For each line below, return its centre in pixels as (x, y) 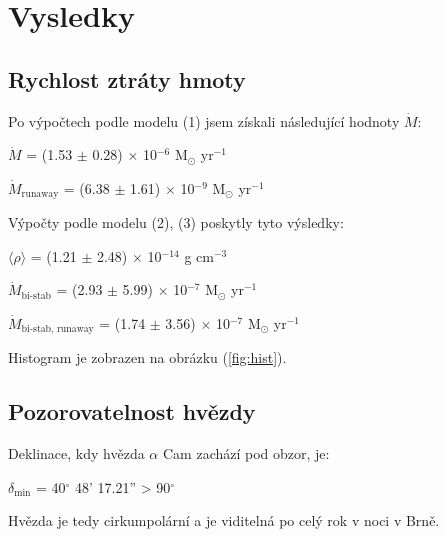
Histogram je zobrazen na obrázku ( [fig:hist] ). (147, 357)
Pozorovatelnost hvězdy (132, 411)
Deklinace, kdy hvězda (76, 453)
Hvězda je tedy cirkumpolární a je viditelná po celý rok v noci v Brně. (224, 520)
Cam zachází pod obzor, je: (246, 453)
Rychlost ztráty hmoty (127, 78)
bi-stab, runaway (57, 329)
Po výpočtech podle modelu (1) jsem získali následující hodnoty (204, 120)
